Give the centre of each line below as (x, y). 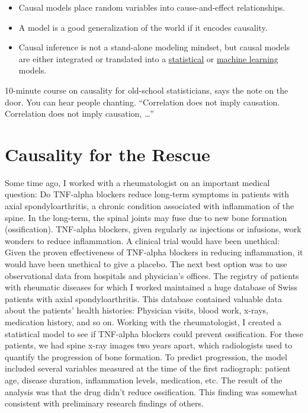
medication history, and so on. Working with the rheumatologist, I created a (143, 322)
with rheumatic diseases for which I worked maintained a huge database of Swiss (151, 287)
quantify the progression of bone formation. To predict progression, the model (146, 356)
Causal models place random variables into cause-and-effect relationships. (152, 7)
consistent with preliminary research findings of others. (104, 403)
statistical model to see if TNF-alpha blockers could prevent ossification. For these (154, 333)
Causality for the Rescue (108, 154)
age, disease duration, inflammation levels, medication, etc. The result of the (144, 380)
